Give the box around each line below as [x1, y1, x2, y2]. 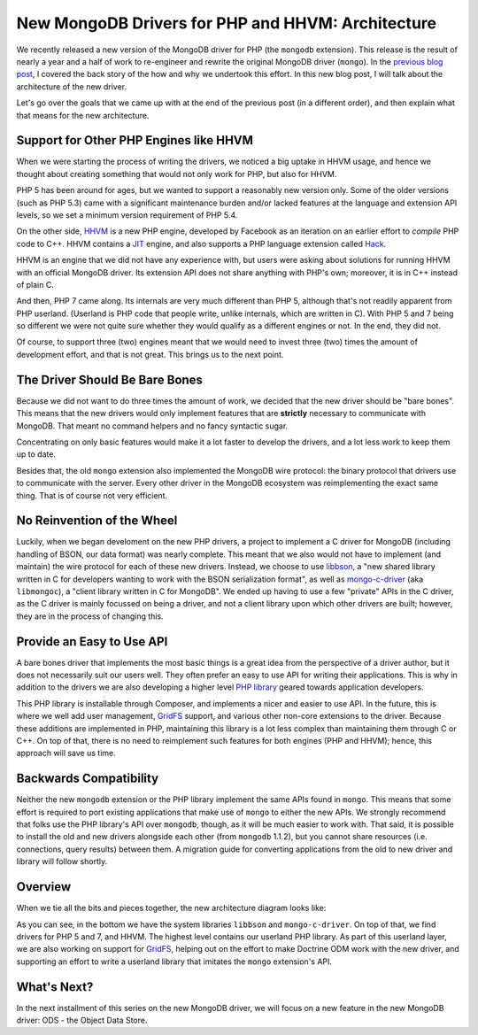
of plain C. [16, 279, 55, 290]
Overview [16, 879, 72, 894]
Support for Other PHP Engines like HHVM [16, 133, 254, 148]
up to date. [16, 449, 57, 460]
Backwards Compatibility [16, 771, 159, 786]
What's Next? [16, 979, 94, 994]
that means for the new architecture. [16, 110, 150, 120]
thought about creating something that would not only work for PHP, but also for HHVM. [16, 168, 337, 179]
